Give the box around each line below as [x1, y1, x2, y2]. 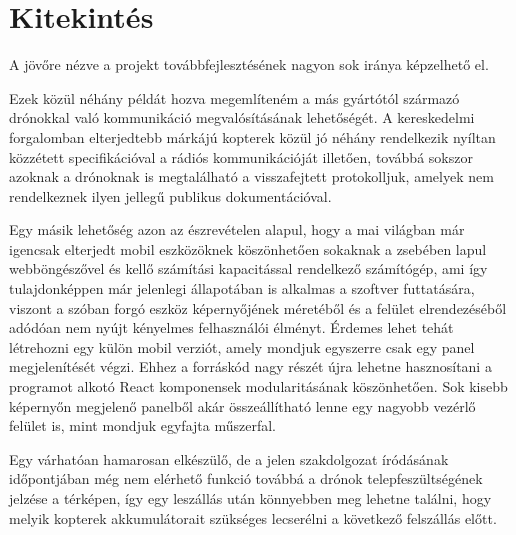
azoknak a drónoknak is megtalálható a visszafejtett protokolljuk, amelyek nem [9, 166, 494, 187]
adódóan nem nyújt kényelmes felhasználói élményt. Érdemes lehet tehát [9, 317, 454, 338]
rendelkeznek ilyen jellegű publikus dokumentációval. [9, 185, 332, 206]
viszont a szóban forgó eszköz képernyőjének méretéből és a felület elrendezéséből [9, 297, 507, 318]
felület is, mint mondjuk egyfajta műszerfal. [9, 415, 276, 436]
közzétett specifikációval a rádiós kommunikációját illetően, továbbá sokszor [9, 146, 473, 167]
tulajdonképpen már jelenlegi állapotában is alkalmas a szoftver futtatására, [9, 278, 475, 299]
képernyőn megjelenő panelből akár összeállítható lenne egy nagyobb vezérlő [9, 395, 476, 416]
